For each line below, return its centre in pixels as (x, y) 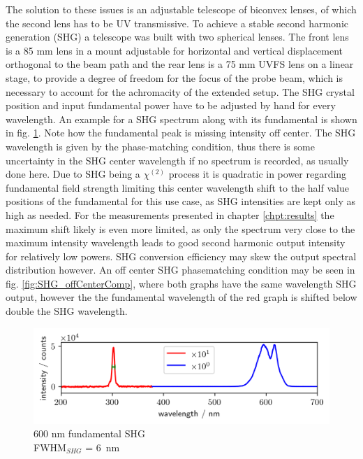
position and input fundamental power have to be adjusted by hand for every (171, 105)
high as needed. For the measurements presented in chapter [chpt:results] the (170, 214)
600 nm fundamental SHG (89, 433)
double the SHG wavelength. (67, 311)
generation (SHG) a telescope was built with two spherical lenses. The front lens (177, 37)
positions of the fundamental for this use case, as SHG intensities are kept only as (180, 201)
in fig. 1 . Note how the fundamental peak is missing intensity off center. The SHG (181, 133)
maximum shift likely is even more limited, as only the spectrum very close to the (180, 228)
